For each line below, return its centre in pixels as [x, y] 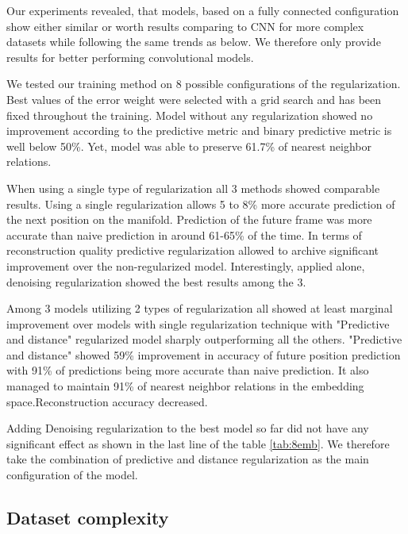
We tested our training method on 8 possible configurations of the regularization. [204, 84]
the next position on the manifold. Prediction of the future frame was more [189, 219]
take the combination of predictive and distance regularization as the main [188, 459]
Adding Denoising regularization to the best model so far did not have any [188, 428]
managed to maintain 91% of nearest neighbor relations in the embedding [185, 386]
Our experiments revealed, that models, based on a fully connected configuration [203, 10]
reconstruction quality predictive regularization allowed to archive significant [193, 250]
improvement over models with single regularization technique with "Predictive [198, 323]
